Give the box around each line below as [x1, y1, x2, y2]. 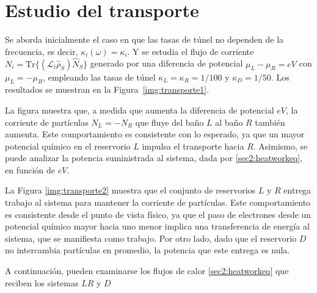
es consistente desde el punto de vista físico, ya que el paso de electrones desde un [5, 208, 312, 220]
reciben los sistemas [5, 276, 79, 289]
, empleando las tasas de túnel [43, 70, 156, 83]
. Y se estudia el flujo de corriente [127, 45, 254, 57]
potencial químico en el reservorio [5, 139, 131, 152]
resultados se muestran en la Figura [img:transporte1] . [5, 83, 210, 96]
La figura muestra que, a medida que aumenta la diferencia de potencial [5, 103, 274, 116]
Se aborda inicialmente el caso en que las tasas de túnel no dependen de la [5, 33, 284, 46]
